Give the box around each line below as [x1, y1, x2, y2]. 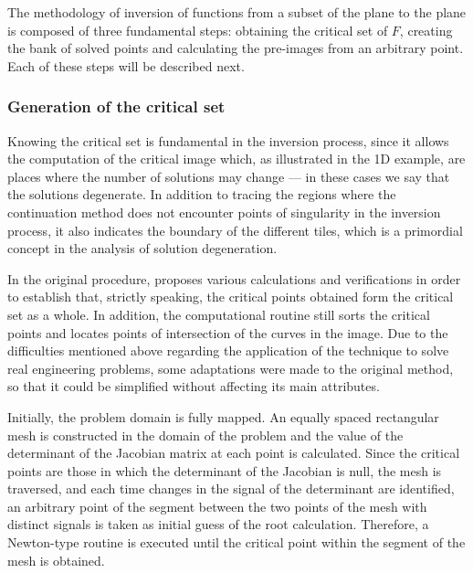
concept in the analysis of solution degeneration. [7, 239, 278, 258]
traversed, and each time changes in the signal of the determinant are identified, [7, 479, 455, 498]
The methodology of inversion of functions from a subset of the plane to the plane [7, 3, 467, 21]
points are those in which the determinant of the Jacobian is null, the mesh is [7, 461, 442, 480]
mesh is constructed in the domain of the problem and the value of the [7, 425, 404, 444]
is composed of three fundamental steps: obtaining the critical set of [7, 20, 388, 39]
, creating [399, 20, 453, 39]
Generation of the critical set [7, 95, 226, 118]
